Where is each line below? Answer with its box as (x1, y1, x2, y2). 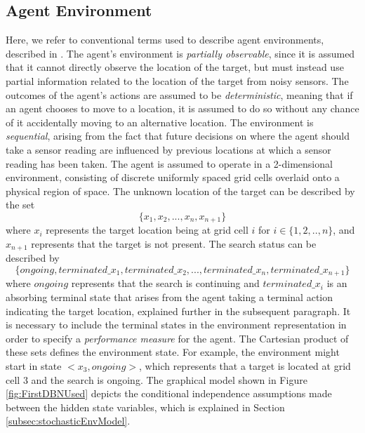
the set (6, 197, 35, 212)
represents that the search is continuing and (71, 276, 260, 291)
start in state (6, 359, 62, 373)
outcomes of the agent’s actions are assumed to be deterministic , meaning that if (6, 87, 353, 102)
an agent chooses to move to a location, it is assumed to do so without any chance (6, 101, 359, 116)
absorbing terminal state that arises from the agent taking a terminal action (6, 290, 333, 305)
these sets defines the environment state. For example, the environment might (6, 345, 340, 359)
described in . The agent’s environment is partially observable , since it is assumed (6, 46, 355, 60)
